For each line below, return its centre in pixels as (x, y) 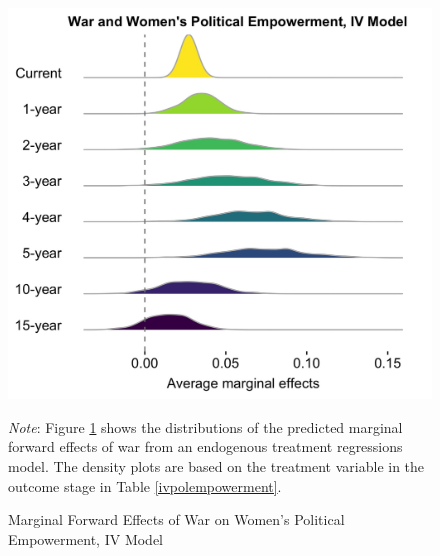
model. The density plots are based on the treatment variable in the (216, 466)
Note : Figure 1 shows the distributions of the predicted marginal (205, 426)
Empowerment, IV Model (86, 538)
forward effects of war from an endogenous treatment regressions (205, 446)
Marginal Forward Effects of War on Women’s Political (176, 519)
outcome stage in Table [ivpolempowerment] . (145, 485)
